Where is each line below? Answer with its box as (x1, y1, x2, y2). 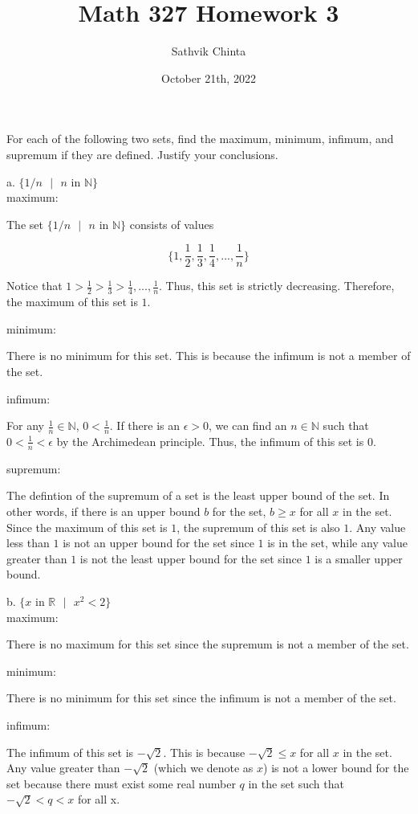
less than (6, 534, 50, 551)
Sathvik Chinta (171, 43, 246, 59)
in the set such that (248, 775, 344, 792)
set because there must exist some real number (6, 775, 236, 792)
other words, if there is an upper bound (6, 502, 201, 519)
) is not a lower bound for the (263, 759, 409, 776)
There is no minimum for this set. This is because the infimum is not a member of (6, 347, 411, 364)
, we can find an (209, 417, 287, 434)
